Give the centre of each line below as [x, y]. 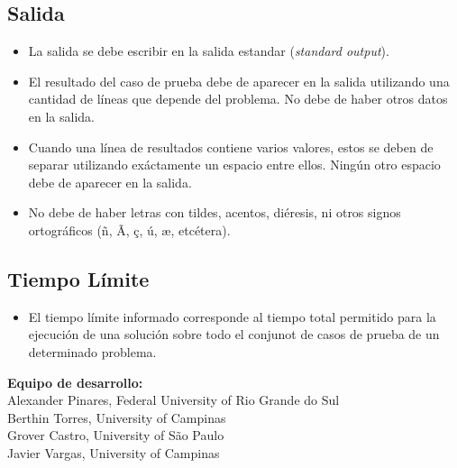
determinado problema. [92, 351]
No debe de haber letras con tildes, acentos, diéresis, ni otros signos [215, 212]
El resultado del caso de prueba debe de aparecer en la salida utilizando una [239, 81]
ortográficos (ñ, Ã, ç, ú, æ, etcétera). [129, 229]
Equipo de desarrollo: [75, 382]
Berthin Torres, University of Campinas [117, 417]
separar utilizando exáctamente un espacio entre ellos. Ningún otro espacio [234, 165]
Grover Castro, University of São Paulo [116, 435]
